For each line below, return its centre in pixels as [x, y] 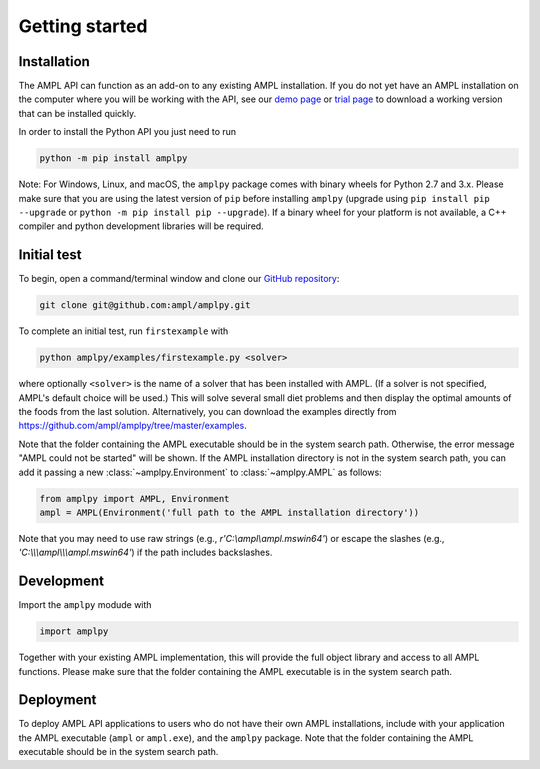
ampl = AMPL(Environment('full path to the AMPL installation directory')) [229, 512]
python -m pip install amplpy [113, 158]
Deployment [57, 700]
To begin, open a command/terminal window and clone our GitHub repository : [179, 279]
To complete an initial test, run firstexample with [123, 331]
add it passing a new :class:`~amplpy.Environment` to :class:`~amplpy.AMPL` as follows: [200, 472]
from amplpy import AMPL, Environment [134, 498]
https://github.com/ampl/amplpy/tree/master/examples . [132, 426]
